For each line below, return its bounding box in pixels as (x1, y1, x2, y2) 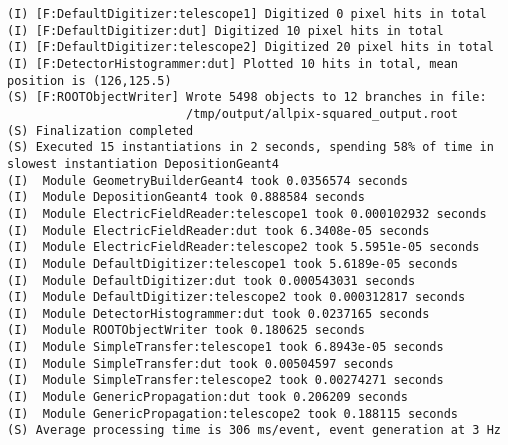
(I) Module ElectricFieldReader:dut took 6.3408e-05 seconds (7, 223, 430, 238)
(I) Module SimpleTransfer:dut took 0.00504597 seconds (7, 356, 394, 371)
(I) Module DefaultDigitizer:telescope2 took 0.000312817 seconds (7, 290, 466, 305)
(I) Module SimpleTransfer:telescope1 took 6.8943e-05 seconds (7, 340, 444, 355)
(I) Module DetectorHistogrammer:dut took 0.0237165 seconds (7, 306, 430, 321)
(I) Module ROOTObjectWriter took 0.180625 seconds (7, 323, 365, 338)
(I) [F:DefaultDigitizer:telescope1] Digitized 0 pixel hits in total (7, 7, 487, 21)
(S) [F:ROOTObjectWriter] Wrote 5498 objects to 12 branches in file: (7, 90, 487, 105)
